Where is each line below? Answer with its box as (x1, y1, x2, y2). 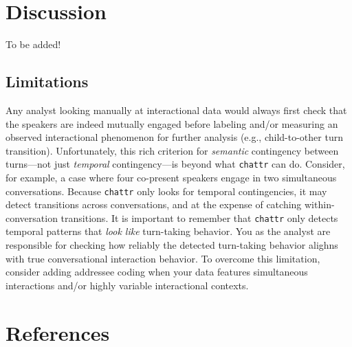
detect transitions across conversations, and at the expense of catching (5, 197, 302, 212)
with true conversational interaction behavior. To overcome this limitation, (5, 251, 320, 265)
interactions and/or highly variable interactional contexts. (5, 278, 249, 292)
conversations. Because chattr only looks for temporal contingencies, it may (5, 183, 327, 198)
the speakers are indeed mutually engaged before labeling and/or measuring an (5, 116, 338, 131)
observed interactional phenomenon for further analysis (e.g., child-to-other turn (5, 130, 343, 144)
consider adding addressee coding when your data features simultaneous (5, 265, 308, 279)
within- (305, 197, 335, 212)
